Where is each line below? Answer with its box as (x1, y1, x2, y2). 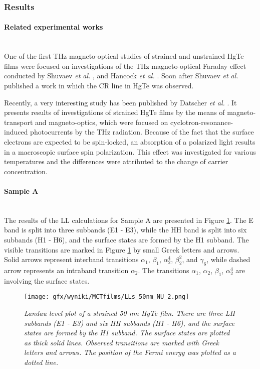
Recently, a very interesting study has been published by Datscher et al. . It (4, 97, 237, 107)
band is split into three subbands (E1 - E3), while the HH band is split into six (4, 224, 247, 235)
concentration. (4, 166, 48, 176)
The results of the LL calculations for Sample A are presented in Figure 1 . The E (4, 214, 253, 225)
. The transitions (138, 265, 189, 275)
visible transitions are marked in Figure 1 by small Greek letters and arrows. (4, 244, 239, 255)
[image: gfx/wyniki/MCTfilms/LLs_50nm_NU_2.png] (24, 293, 189, 301)
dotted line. (24, 356, 58, 367)
